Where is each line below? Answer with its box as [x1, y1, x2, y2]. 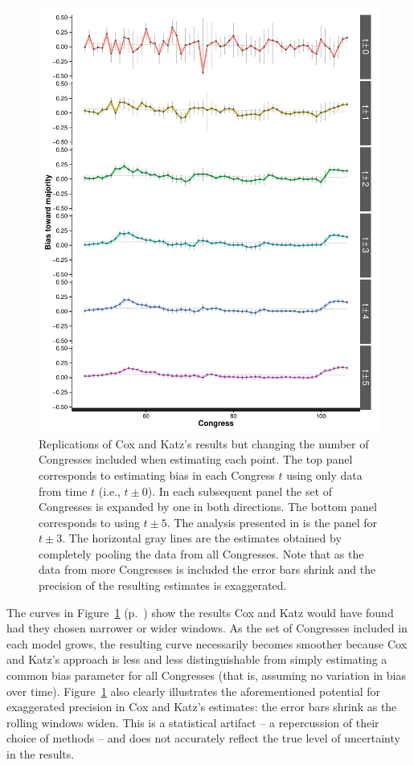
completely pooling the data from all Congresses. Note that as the [39, 545, 364, 562]
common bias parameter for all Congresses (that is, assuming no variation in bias [6, 667, 407, 684]
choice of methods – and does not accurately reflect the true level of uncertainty [6, 730, 400, 747]
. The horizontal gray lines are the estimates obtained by [62, 530, 342, 546]
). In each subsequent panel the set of [147, 482, 333, 499]
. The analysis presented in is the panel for [166, 513, 378, 530]
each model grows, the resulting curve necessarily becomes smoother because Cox [6, 635, 408, 652]
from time [39, 482, 88, 499]
